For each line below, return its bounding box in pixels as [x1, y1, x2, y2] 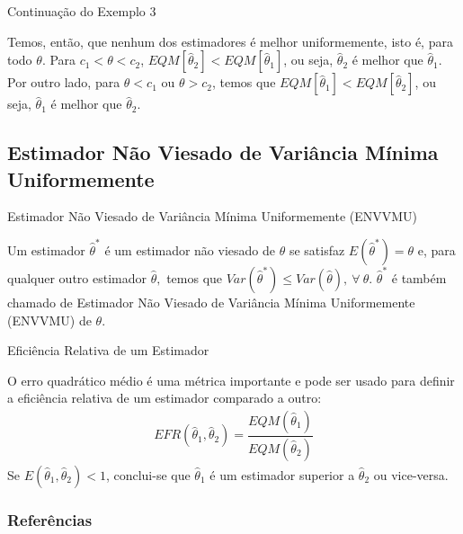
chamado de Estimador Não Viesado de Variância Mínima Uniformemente [7, 292, 415, 311]
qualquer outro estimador [7, 268, 147, 287]
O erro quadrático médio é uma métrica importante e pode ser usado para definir [7, 370, 455, 389]
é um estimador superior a [209, 465, 355, 484]
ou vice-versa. [373, 465, 449, 484]
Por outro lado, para [7, 73, 120, 92]
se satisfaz [289, 240, 345, 259]
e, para [417, 240, 456, 259]
